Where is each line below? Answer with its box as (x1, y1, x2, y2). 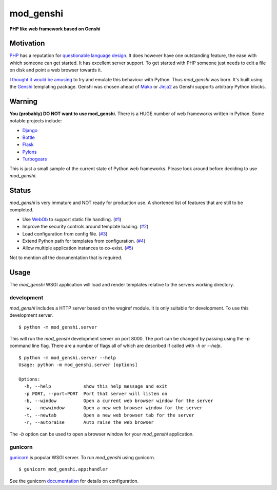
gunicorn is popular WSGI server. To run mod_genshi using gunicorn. (9, 454, 155, 460)
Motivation (9, 39, 45, 48)
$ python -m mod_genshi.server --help (18, 355, 116, 360)
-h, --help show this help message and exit (24, 384, 168, 389)
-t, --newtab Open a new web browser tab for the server (24, 412, 194, 418)
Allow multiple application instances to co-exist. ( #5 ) (22, 245, 133, 251)
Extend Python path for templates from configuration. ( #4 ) (22, 238, 146, 244)
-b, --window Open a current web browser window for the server (24, 398, 213, 404)
